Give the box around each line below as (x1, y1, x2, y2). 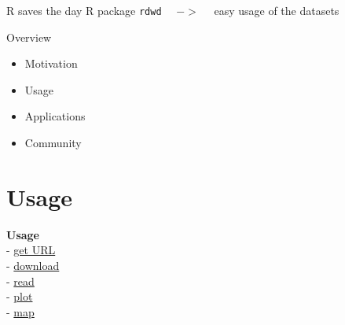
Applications (24, 108, 86, 124)
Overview (6, 28, 52, 45)
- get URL (6, 242, 56, 258)
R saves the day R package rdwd (6, 2, 162, 18)
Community (24, 135, 82, 151)
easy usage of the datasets (214, 2, 339, 18)
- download (6, 257, 60, 273)
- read (6, 272, 35, 289)
